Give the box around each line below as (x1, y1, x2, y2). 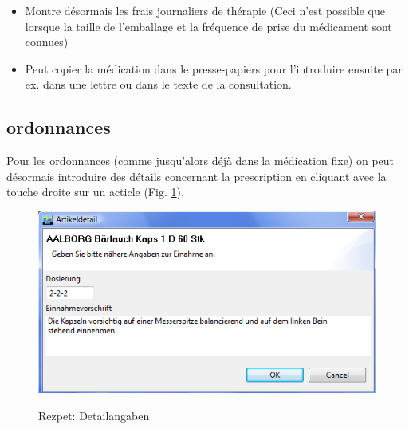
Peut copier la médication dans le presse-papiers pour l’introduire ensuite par (25, 60, 403, 77)
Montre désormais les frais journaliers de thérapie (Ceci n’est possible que (25, 2, 385, 18)
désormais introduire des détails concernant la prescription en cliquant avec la (6, 167, 387, 184)
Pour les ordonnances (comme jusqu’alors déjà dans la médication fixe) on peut (6, 152, 395, 169)
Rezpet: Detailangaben (38, 407, 150, 423)
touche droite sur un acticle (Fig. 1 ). (6, 183, 184, 200)
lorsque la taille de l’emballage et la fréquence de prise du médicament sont (25, 18, 392, 34)
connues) (25, 33, 69, 50)
